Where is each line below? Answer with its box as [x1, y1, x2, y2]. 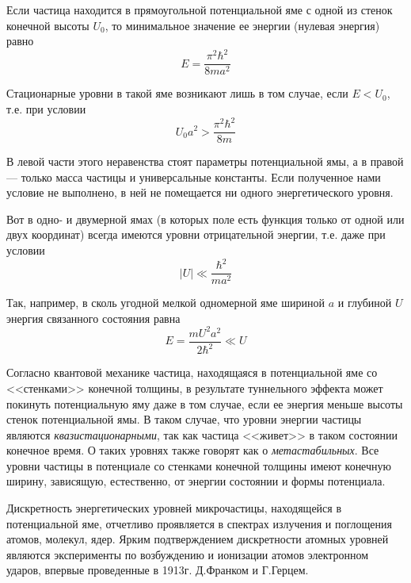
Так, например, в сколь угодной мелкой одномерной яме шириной [6, 294, 325, 311]
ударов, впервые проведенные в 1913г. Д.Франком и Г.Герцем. [6, 562, 309, 578]
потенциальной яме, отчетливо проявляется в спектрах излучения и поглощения [6, 515, 392, 531]
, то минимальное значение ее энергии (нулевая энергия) [105, 17, 380, 33]
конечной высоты [6, 17, 89, 33]
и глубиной [337, 294, 392, 311]
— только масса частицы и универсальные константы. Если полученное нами [6, 168, 381, 185]
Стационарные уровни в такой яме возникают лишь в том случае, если [6, 85, 348, 102]
